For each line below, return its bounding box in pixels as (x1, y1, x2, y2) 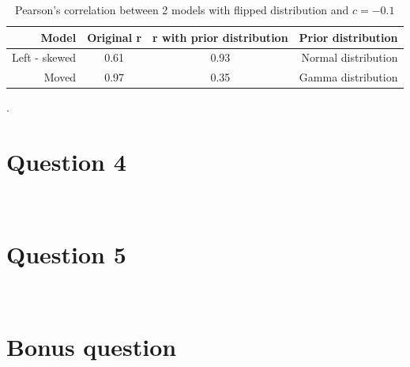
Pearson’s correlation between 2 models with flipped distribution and (15, 2, 349, 17)
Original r (87, 28, 142, 45)
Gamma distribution (299, 69, 398, 85)
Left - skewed (12, 49, 77, 66)
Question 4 (6, 146, 126, 178)
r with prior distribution (152, 28, 288, 45)
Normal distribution (301, 49, 398, 66)
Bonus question (6, 330, 177, 362)
